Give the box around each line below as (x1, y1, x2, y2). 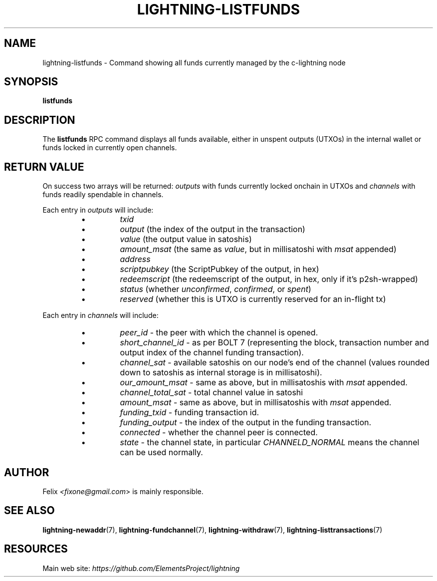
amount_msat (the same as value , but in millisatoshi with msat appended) (120, 244, 397, 255)
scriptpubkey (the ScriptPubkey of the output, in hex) (120, 264, 319, 275)
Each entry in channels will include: (42, 311, 159, 320)
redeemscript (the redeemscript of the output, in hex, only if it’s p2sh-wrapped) (120, 274, 418, 285)
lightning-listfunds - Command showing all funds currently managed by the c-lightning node (42, 58, 346, 67)
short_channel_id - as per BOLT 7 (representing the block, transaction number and (120, 337, 429, 348)
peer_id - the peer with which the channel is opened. (120, 327, 318, 338)
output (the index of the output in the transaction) (120, 224, 305, 235)
